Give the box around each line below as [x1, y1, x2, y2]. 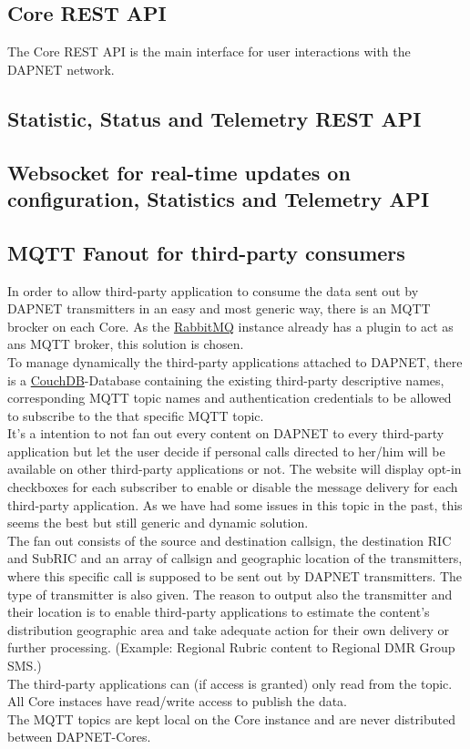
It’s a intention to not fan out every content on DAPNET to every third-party [7, 424, 444, 443]
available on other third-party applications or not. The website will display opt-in [7, 459, 462, 478]
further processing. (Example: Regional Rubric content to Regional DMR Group [7, 638, 455, 657]
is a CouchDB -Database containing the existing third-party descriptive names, [7, 370, 444, 389]
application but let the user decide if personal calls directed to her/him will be [7, 441, 445, 460]
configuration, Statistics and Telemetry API [7, 184, 430, 212]
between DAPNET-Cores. [7, 727, 151, 746]
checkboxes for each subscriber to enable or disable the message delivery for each [7, 477, 458, 497]
